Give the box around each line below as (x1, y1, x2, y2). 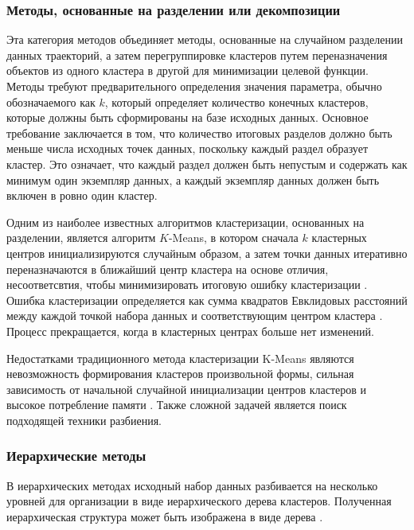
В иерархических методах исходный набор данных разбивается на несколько (6, 477, 378, 493)
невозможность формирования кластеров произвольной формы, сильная (6, 365, 354, 382)
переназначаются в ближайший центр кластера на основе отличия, (6, 260, 329, 277)
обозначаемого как (6, 93, 96, 110)
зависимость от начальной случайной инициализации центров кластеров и (6, 380, 367, 397)
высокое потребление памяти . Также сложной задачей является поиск (6, 396, 347, 413)
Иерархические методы (6, 446, 146, 466)
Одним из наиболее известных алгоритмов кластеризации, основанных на (6, 213, 365, 230)
